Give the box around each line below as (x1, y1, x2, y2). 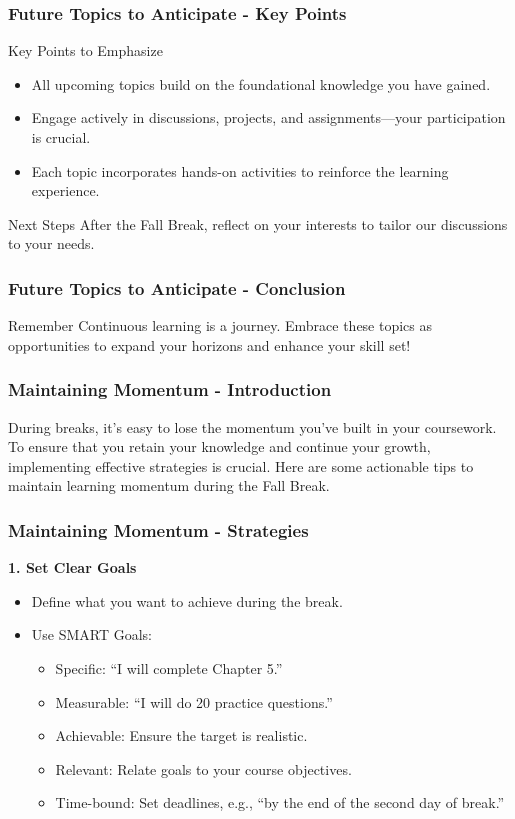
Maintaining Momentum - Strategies (8, 517, 309, 542)
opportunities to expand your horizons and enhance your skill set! (8, 334, 411, 355)
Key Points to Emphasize (8, 40, 163, 61)
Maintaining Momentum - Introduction (8, 377, 332, 402)
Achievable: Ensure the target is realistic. (55, 725, 308, 746)
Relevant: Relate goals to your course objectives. (55, 758, 352, 779)
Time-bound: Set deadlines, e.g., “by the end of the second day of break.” (55, 792, 505, 813)
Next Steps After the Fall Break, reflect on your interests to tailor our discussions (8, 213, 508, 234)
